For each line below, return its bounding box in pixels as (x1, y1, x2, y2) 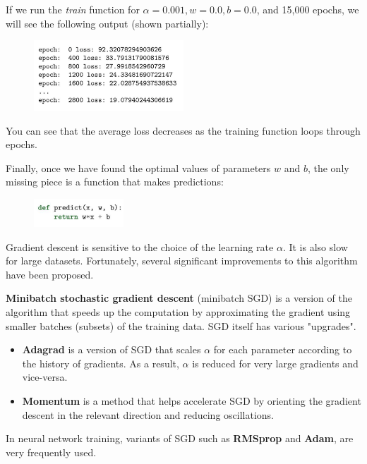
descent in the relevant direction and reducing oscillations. (22, 407, 274, 422)
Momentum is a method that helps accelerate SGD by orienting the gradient (22, 393, 361, 408)
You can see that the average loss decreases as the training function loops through (6, 123, 361, 138)
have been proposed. (6, 267, 94, 281)
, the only (307, 160, 349, 175)
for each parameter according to (213, 342, 352, 357)
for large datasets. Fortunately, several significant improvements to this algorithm (6, 253, 358, 268)
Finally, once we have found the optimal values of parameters (6, 160, 271, 175)
